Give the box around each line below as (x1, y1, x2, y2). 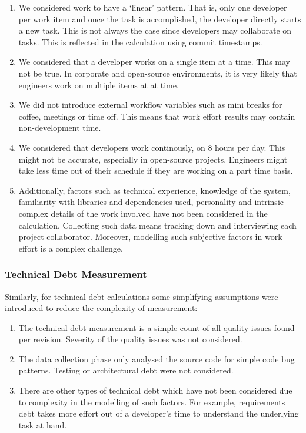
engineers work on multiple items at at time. (18, 78, 179, 91)
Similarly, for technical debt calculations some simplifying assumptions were (5, 290, 278, 302)
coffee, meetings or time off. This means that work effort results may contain (18, 110, 295, 122)
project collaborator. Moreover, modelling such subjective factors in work (18, 230, 282, 243)
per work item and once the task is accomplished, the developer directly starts (18, 12, 301, 25)
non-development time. (18, 121, 101, 134)
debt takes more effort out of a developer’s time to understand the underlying (18, 407, 299, 419)
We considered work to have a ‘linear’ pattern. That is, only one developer (18, 1, 287, 13)
